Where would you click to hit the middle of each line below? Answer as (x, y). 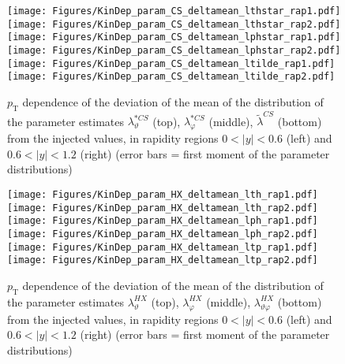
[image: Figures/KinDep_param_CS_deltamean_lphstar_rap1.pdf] (174, 37)
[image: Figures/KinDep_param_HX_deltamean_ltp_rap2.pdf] (163, 260)
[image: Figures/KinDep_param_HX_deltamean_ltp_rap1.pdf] (163, 247)
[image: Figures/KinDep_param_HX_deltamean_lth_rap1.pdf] (163, 195)
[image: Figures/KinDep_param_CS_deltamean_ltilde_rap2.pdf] (171, 77)
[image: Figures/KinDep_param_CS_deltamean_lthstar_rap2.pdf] (174, 24)
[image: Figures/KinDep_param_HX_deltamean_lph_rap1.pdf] (163, 221)
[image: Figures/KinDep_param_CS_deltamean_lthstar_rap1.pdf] (174, 11)
